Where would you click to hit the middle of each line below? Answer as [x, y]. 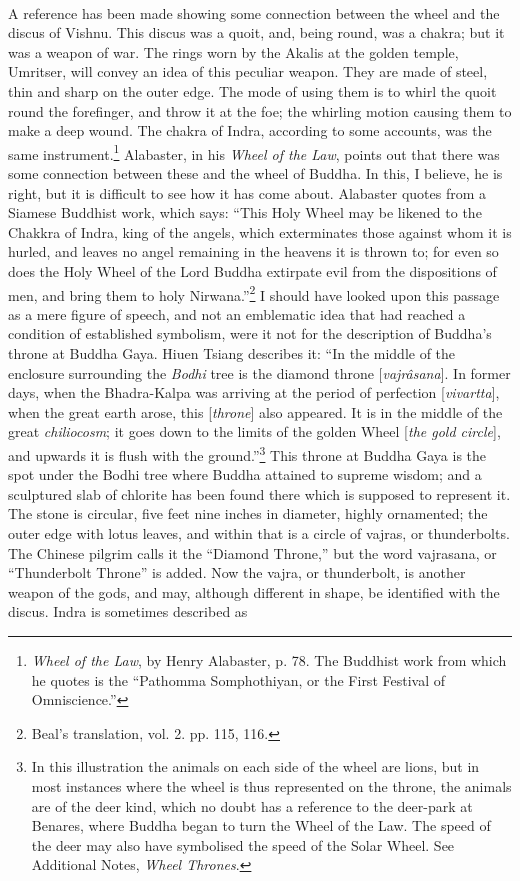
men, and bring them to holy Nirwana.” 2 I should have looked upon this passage [254, 293]
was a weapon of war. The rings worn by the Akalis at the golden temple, [233, 51]
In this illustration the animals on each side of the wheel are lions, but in [255, 766]
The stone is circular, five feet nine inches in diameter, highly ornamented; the [248, 513]
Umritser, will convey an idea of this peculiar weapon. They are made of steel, [248, 71]
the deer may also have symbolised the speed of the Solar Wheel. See [243, 844]
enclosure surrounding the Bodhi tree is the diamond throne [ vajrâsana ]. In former [259, 372]
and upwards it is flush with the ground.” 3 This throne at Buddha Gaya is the [247, 453]
